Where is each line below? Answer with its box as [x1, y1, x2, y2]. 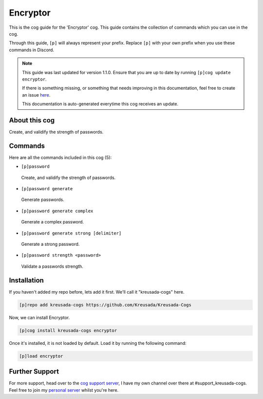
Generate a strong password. [21, 241, 80, 247]
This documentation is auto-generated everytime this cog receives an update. [22, 101, 179, 107]
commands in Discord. [9, 47, 55, 53]
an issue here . [22, 92, 51, 98]
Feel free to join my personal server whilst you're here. [9, 387, 119, 393]
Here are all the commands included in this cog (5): [9, 154, 112, 160]
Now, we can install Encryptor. [9, 315, 70, 320]
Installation [9, 276, 44, 284]
